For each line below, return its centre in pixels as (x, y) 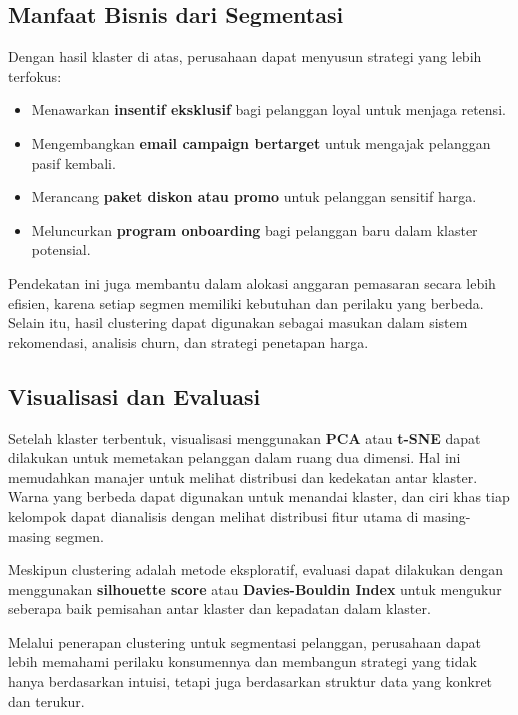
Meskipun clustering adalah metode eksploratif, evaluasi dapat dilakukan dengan (256, 569)
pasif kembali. (73, 162)
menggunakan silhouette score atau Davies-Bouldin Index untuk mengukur (255, 588)
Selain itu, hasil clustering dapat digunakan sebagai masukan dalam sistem (238, 322)
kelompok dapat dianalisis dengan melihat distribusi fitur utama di (213, 515)
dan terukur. (46, 700)
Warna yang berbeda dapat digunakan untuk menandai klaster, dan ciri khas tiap (259, 496)
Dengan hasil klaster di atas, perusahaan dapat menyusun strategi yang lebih (245, 56)
